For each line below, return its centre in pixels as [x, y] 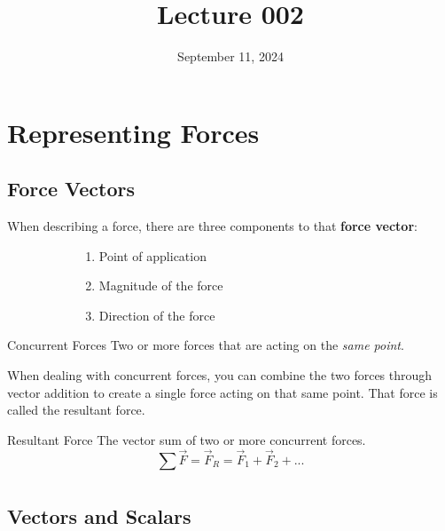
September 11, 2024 [230, 56]
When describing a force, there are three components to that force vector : [212, 226]
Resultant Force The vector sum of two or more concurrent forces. [187, 439]
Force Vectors [71, 189]
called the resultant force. [76, 410]
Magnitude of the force [161, 285]
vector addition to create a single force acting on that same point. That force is [222, 392]
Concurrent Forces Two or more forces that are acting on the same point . [206, 345]
